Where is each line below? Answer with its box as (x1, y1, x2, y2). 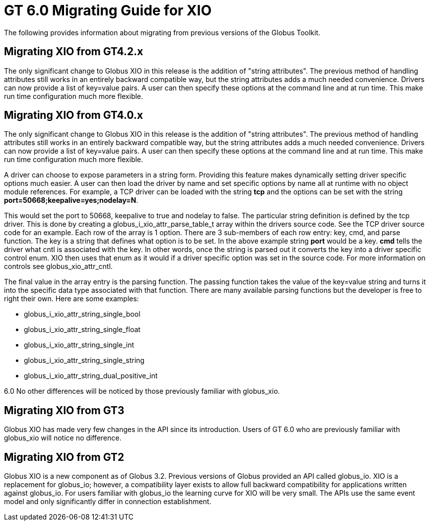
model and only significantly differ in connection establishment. (4, 497, 212, 506)
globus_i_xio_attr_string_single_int (24, 341, 135, 350)
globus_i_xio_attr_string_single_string (24, 356, 144, 365)
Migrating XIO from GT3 (4, 404, 125, 417)
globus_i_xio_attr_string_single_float (24, 325, 141, 334)
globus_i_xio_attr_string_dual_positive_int (24, 371, 158, 380)
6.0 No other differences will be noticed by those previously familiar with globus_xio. (4, 387, 280, 396)
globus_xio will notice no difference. (4, 434, 122, 442)
